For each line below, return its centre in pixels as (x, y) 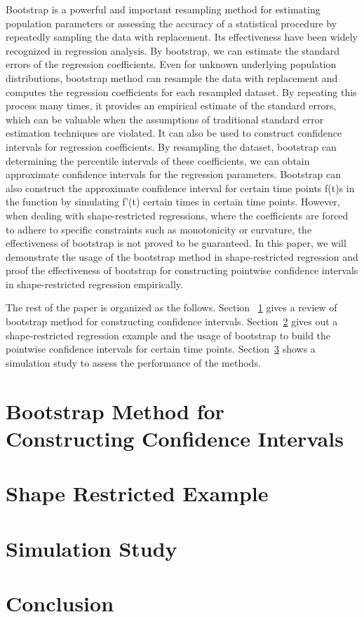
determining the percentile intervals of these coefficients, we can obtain (158, 160)
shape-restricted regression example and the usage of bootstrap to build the (168, 335)
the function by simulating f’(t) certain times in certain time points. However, (173, 202)
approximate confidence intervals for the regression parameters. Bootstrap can (174, 174)
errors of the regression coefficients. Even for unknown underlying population (171, 64)
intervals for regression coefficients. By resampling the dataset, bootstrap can (171, 146)
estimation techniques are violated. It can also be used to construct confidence (174, 133)
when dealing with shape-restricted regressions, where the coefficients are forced (177, 215)
